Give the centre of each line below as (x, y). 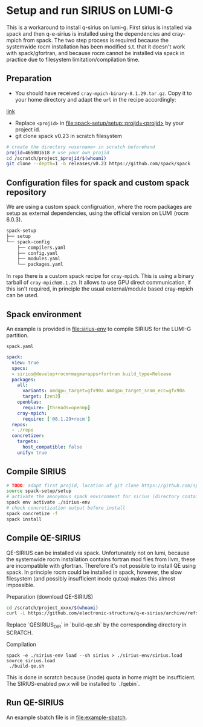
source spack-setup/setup (39, 491)
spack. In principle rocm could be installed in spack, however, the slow (94, 572)
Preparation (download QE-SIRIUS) (50, 596)
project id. (27, 129)
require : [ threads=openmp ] (56, 407)
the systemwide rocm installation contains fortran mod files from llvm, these (101, 559)
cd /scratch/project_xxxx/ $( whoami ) (52, 608)
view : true (25, 363)
